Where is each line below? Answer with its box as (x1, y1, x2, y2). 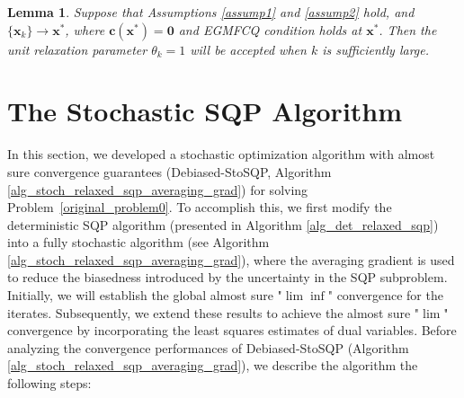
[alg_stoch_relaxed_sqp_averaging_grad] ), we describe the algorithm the (7, 356, 418, 375)
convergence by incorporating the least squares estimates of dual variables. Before (7, 321, 457, 340)
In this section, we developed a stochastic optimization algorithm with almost (7, 145, 435, 164)
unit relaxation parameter (7, 40, 147, 58)
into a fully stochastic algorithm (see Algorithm (7, 233, 270, 252)
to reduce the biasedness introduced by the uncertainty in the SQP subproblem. (7, 268, 448, 287)
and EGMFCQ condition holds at (178, 20, 362, 39)
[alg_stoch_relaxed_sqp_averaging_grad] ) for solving (7, 180, 308, 199)
